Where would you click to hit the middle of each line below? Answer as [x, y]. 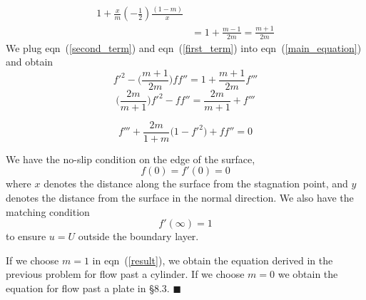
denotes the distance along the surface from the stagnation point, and [196, 183]
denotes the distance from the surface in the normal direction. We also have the [180, 198]
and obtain [30, 62]
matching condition [48, 211]
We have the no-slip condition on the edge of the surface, [131, 159]
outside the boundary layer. [138, 236]
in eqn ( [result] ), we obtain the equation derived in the [213, 260]
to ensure [26, 236]
